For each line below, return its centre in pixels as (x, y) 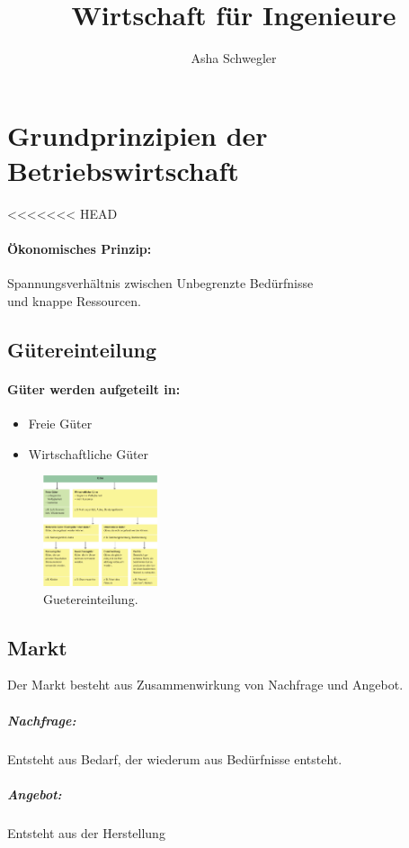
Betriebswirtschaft (123, 170)
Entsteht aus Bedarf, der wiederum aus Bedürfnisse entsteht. (175, 758)
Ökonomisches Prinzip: (80, 249)
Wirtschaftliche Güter (89, 453)
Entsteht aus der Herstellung (86, 832)
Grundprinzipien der (138, 135)
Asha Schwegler (234, 58)
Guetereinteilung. (91, 598)
